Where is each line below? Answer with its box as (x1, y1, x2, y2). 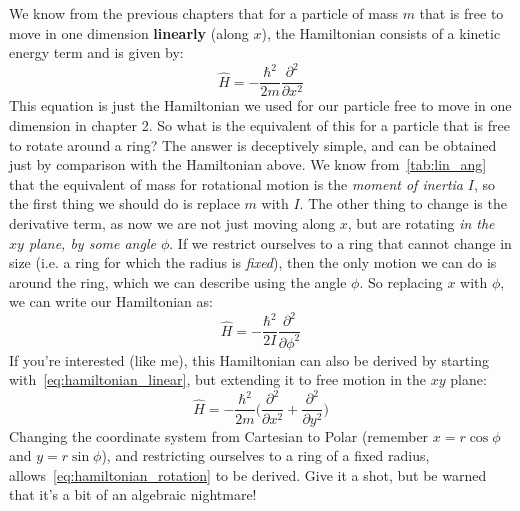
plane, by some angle (28, 232, 156, 253)
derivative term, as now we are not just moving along (9, 212, 336, 233)
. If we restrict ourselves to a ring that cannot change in (169, 232, 512, 253)
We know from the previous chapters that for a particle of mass (9, 3, 398, 23)
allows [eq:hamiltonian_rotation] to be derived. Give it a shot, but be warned (9, 464, 487, 485)
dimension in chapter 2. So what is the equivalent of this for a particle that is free (9, 114, 510, 135)
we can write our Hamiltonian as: (9, 291, 213, 312)
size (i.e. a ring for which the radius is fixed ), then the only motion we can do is (9, 252, 497, 273)
